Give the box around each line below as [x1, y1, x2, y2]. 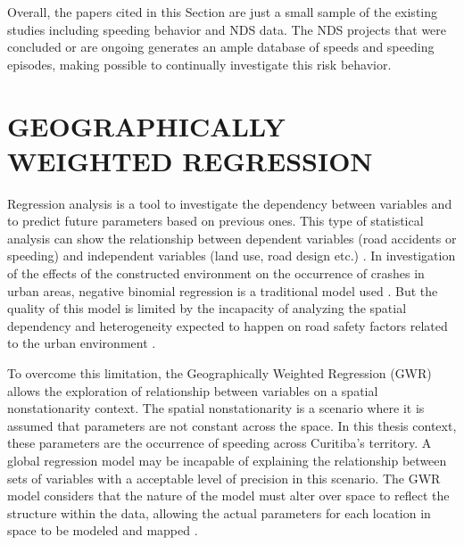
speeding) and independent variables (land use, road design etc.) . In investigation [7, 246, 456, 265]
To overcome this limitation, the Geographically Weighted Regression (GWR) [7, 364, 432, 383]
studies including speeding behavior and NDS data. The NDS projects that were [7, 20, 447, 38]
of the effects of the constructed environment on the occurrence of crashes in [7, 264, 425, 283]
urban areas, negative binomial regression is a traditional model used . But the [7, 281, 438, 300]
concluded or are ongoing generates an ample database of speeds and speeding [7, 37, 435, 56]
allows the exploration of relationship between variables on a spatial [7, 381, 378, 400]
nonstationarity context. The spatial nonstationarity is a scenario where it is [7, 399, 425, 417]
